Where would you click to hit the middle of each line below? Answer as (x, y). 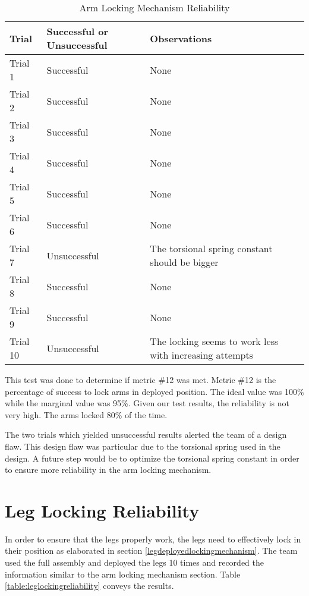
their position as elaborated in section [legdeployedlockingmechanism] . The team (151, 550)
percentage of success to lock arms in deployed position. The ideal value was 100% (154, 391)
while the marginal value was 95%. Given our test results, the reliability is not (147, 403)
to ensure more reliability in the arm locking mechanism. (108, 470)
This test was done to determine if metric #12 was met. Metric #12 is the (141, 379)
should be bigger (184, 262)
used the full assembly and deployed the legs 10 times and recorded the (134, 562)
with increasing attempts (201, 355)
